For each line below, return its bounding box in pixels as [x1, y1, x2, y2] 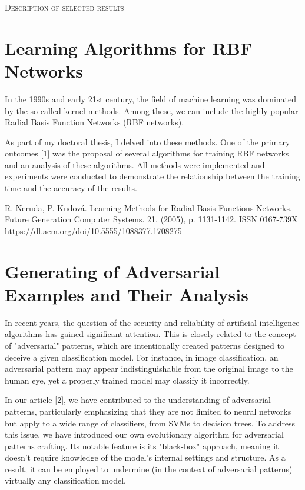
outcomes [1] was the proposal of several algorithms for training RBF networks [5, 147, 289, 159]
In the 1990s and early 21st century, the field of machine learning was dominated [5, 92, 297, 105]
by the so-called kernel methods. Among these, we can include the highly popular [5, 104, 299, 116]
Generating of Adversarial [5, 259, 220, 283]
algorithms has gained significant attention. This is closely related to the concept [5, 328, 296, 340]
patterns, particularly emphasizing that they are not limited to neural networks [5, 405, 291, 417]
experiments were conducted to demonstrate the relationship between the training [5, 170, 300, 182]
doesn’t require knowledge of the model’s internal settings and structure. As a [5, 451, 286, 464]
